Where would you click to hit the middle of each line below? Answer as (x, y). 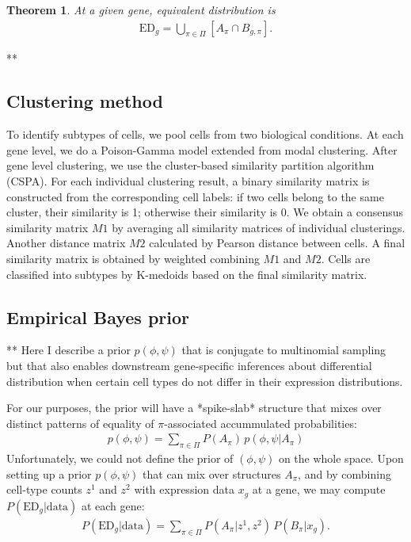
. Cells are (346, 258)
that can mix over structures (212, 473)
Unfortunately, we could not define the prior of (120, 458)
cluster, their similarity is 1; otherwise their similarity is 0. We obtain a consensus (205, 212)
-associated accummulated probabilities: (261, 423)
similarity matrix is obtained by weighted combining (133, 258)
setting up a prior (49, 473)
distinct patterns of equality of (80, 423)
